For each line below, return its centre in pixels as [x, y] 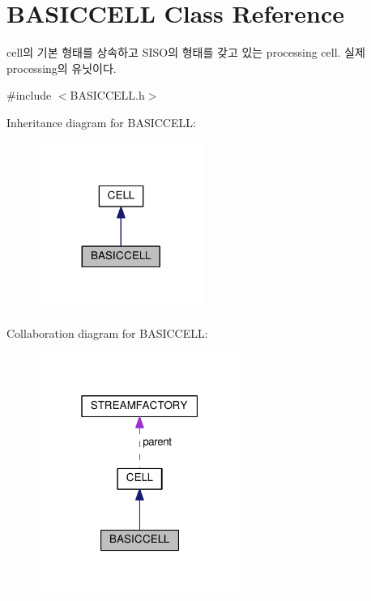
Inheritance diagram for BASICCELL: [101, 122]
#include [29, 95]
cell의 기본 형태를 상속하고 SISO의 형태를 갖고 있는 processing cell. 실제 [186, 52]
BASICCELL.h [107, 95]
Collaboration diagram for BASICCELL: [107, 332]
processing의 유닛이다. [62, 68]
